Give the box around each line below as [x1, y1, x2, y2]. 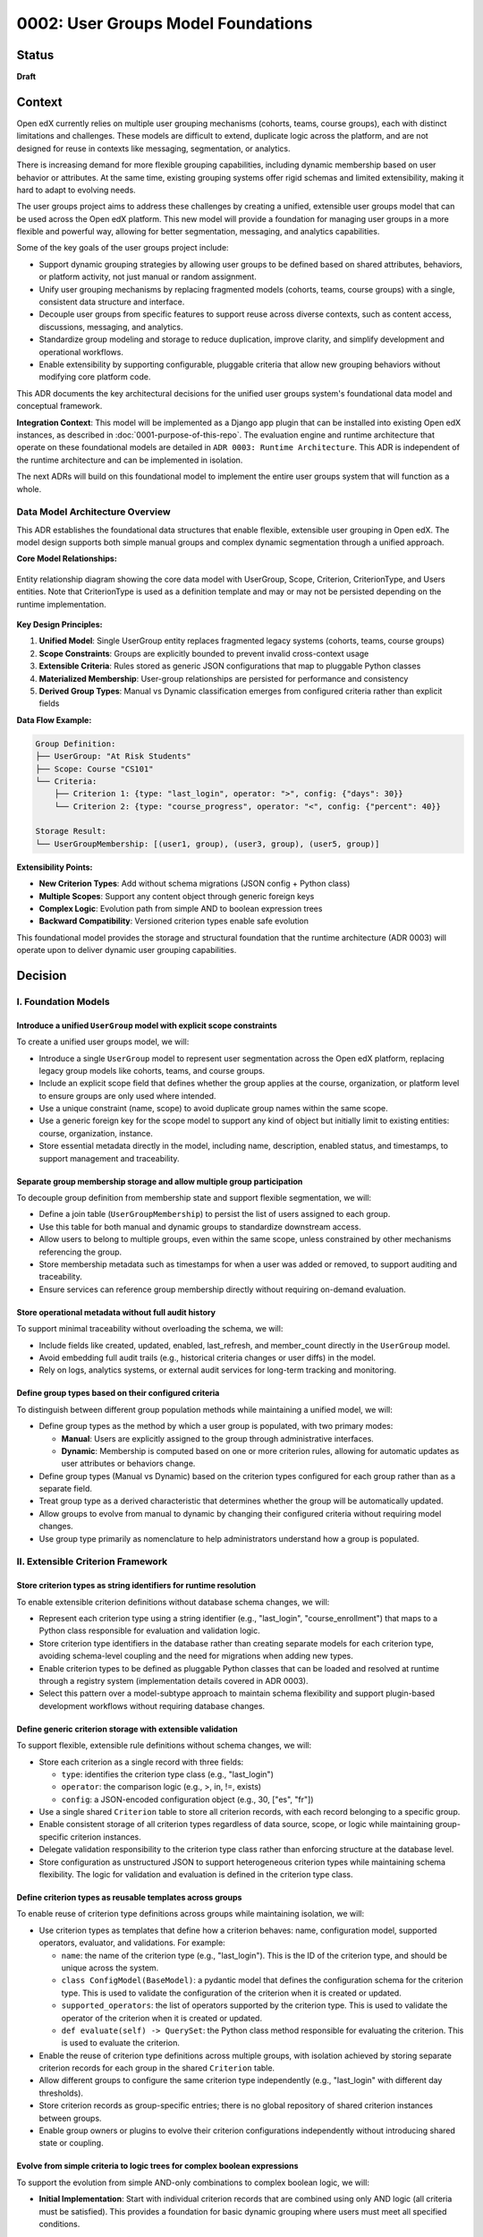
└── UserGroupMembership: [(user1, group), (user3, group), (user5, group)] [35, 838, 380, 849]
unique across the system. [61, 1962, 159, 1973]
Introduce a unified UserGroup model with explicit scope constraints [16, 1020, 277, 1031]
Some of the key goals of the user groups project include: [16, 242, 229, 253]
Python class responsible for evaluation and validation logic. [38, 1625, 261, 1637]
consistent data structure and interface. [38, 296, 185, 308]
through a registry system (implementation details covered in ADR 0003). [38, 1675, 309, 1686]
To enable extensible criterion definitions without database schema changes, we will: [16, 1596, 330, 1607]
